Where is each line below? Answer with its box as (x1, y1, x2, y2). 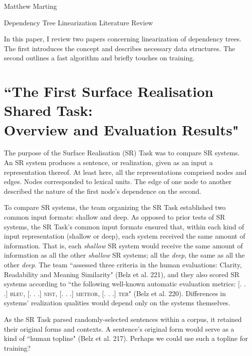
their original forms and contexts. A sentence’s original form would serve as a (4, 323, 234, 334)
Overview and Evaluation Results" (4, 119, 239, 139)
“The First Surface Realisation (4, 81, 214, 101)
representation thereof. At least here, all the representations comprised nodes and (4, 167, 247, 177)
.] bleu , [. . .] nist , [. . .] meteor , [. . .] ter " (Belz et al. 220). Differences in (4, 288, 226, 298)
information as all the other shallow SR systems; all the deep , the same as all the (4, 250, 245, 260)
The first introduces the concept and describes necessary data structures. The (4, 43, 235, 53)
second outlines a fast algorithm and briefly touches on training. (4, 53, 195, 63)
